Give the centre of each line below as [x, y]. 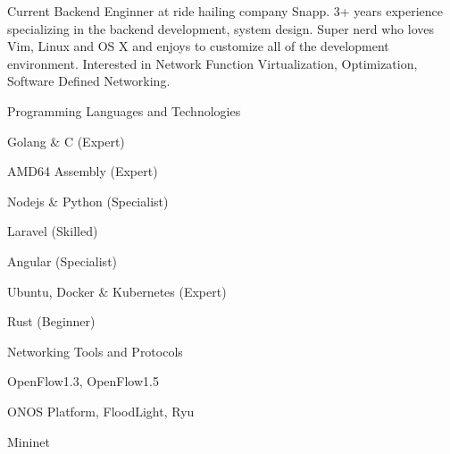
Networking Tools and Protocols [95, 351]
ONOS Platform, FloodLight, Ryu [101, 411]
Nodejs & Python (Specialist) [88, 201]
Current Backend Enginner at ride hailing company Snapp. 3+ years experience [225, 11]
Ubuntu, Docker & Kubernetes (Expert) [117, 291]
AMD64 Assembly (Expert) [83, 171]
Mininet [29, 441]
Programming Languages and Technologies [124, 110]
